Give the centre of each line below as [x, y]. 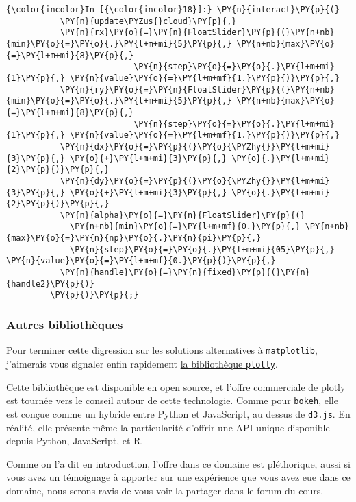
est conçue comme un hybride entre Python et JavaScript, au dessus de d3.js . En [178, 413]
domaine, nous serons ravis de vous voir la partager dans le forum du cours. [165, 490]
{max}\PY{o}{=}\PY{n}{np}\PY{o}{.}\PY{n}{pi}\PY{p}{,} [134, 238]
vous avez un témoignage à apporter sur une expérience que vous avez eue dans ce [178, 477]
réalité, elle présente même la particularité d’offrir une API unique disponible [168, 427]
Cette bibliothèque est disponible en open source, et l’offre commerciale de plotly [176, 386]
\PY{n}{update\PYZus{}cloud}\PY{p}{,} [148, 21]
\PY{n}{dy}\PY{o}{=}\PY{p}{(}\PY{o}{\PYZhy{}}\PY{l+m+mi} [195, 181]
